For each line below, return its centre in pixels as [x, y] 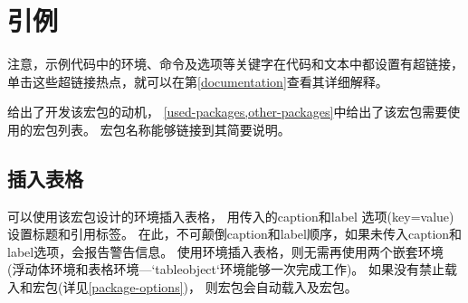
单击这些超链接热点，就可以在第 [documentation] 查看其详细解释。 [198, 81]
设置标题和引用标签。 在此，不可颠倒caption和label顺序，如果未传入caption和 [235, 234]
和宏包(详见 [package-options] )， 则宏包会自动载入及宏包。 [188, 287]
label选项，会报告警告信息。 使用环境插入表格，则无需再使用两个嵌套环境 [225, 251]
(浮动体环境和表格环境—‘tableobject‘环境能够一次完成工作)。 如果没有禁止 [226, 269]
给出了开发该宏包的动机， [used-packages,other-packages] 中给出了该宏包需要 [228, 112]
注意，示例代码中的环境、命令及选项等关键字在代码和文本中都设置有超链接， [235, 64]
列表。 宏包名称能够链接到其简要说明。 [174, 129]
